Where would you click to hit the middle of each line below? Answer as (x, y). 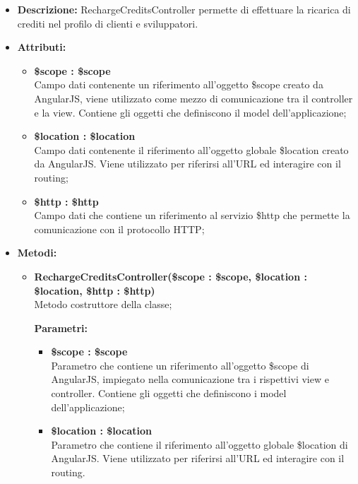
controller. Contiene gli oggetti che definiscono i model (169, 393)
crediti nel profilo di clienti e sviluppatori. (108, 23)
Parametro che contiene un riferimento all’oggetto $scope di (180, 365)
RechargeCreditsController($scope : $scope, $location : (171, 276)
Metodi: (37, 253)
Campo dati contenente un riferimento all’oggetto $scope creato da (179, 84)
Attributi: (42, 47)
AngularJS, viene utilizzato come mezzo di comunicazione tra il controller (193, 98)
